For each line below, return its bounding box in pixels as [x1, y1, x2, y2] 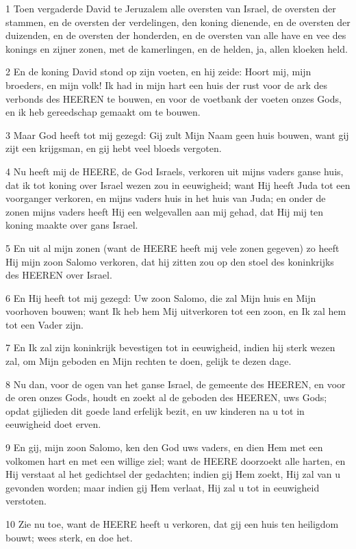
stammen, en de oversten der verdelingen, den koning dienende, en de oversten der [5, 14, 351, 29]
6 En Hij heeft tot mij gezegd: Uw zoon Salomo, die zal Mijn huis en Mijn [5, 290, 316, 305]
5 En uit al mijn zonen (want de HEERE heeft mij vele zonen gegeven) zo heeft [5, 240, 340, 255]
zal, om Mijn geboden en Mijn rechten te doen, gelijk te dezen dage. [5, 354, 292, 368]
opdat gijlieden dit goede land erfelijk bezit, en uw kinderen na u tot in [5, 403, 305, 418]
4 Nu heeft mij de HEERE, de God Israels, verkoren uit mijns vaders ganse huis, [5, 164, 344, 178]
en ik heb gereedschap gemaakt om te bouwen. [5, 105, 201, 119]
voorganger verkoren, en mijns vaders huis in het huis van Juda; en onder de [5, 191, 326, 205]
